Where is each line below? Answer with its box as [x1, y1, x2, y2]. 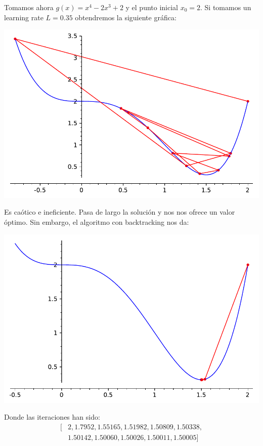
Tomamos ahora [4, 2, 54, 12]
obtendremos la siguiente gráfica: [75, 12, 177, 22]
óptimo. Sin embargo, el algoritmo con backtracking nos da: [4, 216, 189, 227]
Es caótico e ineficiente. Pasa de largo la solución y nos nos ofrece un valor [4, 207, 235, 217]
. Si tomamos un [200, 2, 251, 12]
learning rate [4, 12, 43, 22]
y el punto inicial [125, 2, 178, 12]
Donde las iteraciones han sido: [4, 412, 100, 422]
